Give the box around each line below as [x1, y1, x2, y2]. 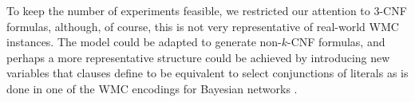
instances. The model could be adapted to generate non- [6, 33, 282, 50]
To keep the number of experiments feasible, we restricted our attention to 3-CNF [6, 2, 407, 18]
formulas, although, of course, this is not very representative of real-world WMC [6, 18, 399, 34]
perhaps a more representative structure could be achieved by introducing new [6, 49, 390, 65]
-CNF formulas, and [287, 33, 385, 50]
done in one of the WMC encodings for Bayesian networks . [6, 80, 298, 96]
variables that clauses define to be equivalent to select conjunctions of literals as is [6, 65, 409, 81]
